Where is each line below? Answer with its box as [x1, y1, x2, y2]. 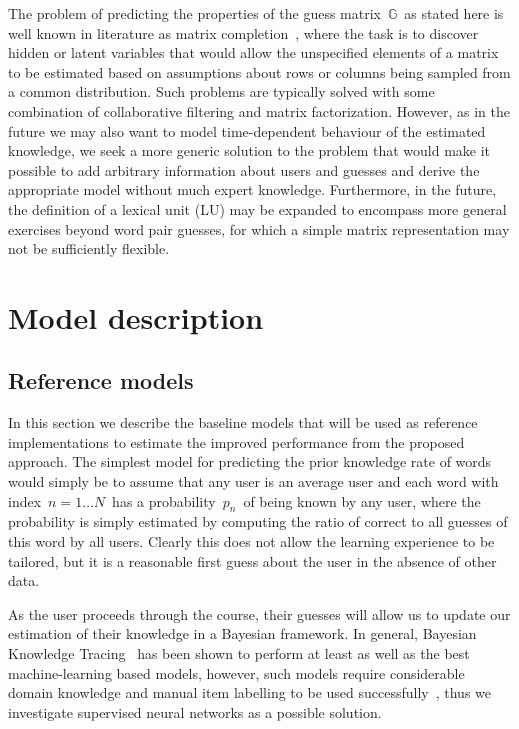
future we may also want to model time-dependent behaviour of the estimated [8, 120, 486, 141]
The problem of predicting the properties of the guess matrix [8, 3, 381, 23]
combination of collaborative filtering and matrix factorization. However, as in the [8, 100, 510, 121]
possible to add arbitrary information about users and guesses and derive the [8, 159, 480, 180]
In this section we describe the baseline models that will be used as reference [8, 412, 478, 433]
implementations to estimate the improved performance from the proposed [8, 431, 465, 452]
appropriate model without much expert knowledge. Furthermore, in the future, [8, 179, 497, 200]
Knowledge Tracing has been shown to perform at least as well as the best [8, 643, 470, 664]
